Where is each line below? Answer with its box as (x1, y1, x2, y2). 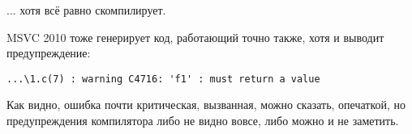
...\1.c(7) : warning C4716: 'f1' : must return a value (6, 73, 320, 85)
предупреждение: (6, 44, 91, 61)
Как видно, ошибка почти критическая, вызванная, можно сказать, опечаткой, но (6, 96, 406, 113)
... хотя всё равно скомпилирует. (6, 2, 166, 18)
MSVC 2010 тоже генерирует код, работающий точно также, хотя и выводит (6, 28, 384, 45)
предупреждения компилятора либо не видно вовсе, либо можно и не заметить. (6, 112, 399, 129)
